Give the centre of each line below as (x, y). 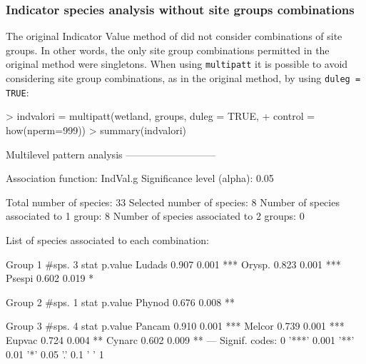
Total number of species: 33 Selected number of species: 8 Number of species (173, 202)
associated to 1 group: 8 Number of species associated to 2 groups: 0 (155, 216)
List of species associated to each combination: (107, 239)
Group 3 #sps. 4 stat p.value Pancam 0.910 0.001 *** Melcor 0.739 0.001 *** (175, 326)
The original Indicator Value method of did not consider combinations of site (174, 36)
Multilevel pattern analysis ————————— (111, 154)
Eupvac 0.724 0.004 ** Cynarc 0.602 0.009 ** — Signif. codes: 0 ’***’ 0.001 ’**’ (180, 339)
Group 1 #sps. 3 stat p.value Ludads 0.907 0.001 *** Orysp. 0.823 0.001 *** (173, 264)
